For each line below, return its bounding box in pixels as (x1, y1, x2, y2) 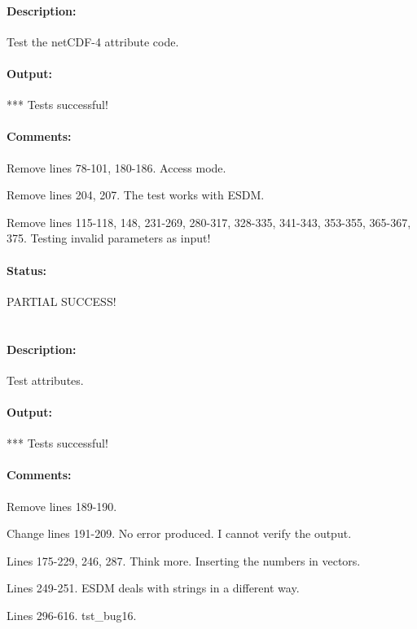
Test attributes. (7, 371, 84, 388)
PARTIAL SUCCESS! (7, 292, 116, 309)
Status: (7, 261, 47, 278)
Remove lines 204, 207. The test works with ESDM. (7, 186, 265, 203)
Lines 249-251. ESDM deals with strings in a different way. (7, 579, 300, 596)
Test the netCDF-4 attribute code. (7, 33, 179, 50)
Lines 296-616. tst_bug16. (7, 606, 137, 623)
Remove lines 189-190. (7, 497, 117, 514)
